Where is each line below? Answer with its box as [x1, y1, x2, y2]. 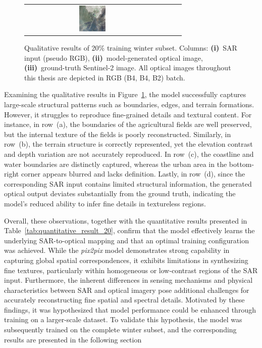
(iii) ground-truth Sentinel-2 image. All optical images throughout [24, 62, 231, 73]
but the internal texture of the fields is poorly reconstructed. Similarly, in [4, 128, 231, 139]
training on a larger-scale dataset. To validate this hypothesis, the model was [4, 314, 242, 325]
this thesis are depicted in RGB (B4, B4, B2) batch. [24, 72, 185, 82]
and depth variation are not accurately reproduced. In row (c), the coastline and [4, 148, 254, 159]
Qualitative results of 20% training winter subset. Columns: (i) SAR [24, 42, 237, 53]
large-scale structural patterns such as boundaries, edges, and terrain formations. [4, 99, 254, 109]
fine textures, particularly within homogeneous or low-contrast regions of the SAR [4, 265, 258, 275]
